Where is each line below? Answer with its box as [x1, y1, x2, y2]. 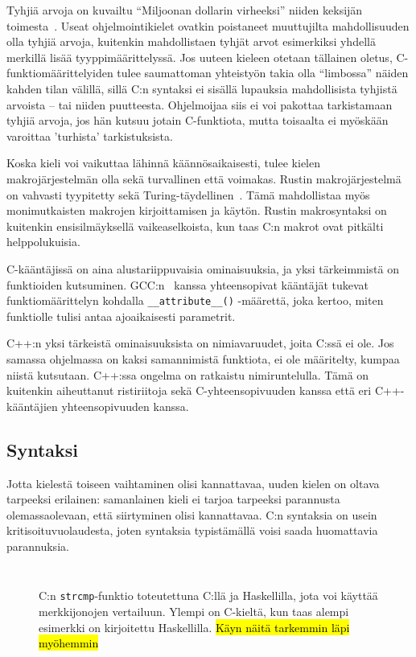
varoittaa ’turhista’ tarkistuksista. [6, 127, 173, 144]
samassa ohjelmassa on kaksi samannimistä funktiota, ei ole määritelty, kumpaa [6, 350, 400, 367]
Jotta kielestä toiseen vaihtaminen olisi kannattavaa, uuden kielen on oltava [6, 474, 380, 491]
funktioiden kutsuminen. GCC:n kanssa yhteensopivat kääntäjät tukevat [6, 276, 369, 293]
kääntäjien [6, 397, 58, 414]
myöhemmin [39, 634, 99, 651]
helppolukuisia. [6, 233, 80, 250]
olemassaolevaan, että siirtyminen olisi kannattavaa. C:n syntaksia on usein [6, 506, 377, 523]
